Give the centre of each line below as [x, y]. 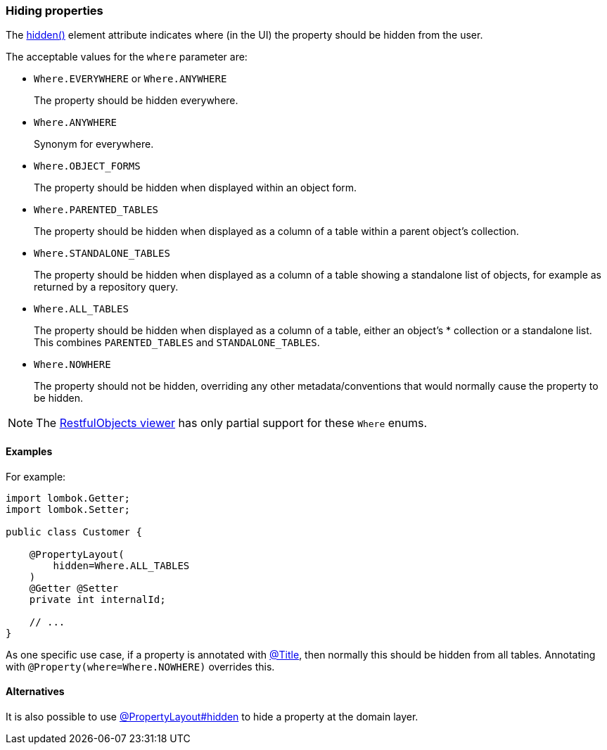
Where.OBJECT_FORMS [87, 166]
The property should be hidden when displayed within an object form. [196, 188]
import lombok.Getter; [68, 498]
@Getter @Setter [74, 588]
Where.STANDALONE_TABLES [102, 254]
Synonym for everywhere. [94, 144]
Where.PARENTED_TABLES [96, 210]
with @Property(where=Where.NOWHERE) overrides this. [140, 666]
